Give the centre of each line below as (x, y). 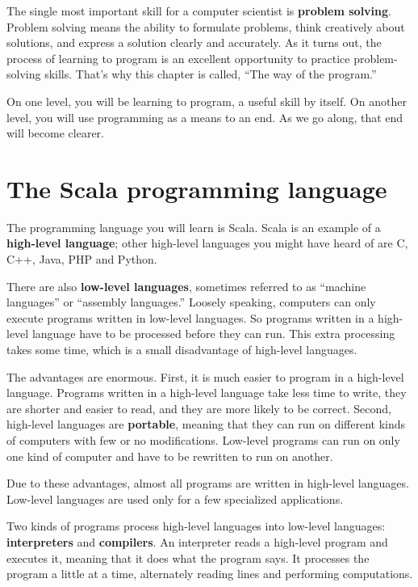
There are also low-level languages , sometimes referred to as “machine (186, 286)
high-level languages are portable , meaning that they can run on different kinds (206, 424)
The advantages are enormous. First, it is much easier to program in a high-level (205, 376)
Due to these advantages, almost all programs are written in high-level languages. (208, 483)
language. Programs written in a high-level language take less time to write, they (207, 393)
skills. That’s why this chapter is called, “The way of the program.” (211, 74)
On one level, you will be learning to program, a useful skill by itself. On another (207, 101)
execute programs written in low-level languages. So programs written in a (190, 317)
